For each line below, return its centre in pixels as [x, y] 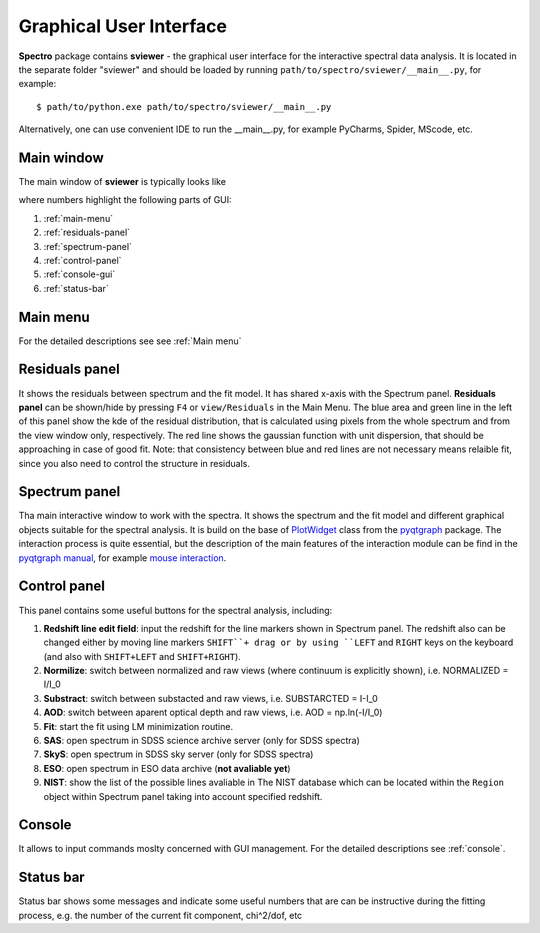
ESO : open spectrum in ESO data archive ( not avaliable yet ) [167, 768]
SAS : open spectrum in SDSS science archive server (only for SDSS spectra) [201, 741]
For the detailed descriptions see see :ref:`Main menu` [130, 341]
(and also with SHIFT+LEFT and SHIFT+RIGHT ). [142, 656]
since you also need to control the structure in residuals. [134, 463]
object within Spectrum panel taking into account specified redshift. [183, 796]
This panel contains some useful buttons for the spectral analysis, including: [175, 610]
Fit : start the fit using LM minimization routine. [138, 726]
